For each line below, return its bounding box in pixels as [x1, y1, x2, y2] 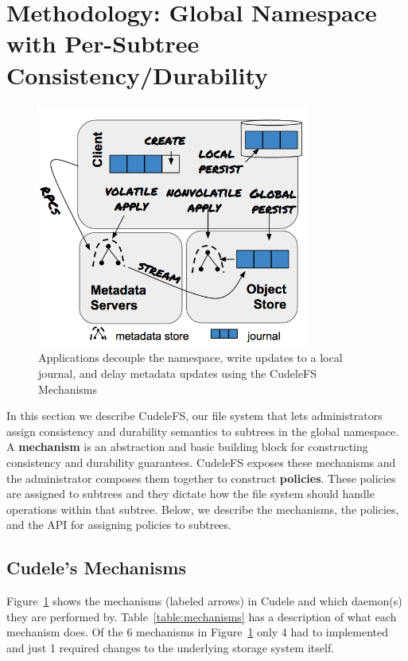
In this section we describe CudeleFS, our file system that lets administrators [6, 407, 383, 424]
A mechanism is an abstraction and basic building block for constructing [6, 438, 368, 455]
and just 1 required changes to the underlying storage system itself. [6, 639, 335, 655]
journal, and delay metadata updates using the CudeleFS [38, 364, 317, 381]
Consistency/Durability [6, 58, 269, 91]
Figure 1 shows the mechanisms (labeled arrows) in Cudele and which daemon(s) [6, 593, 402, 609]
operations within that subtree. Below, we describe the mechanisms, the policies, [6, 500, 399, 517]
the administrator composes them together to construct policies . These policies [6, 469, 396, 486]
